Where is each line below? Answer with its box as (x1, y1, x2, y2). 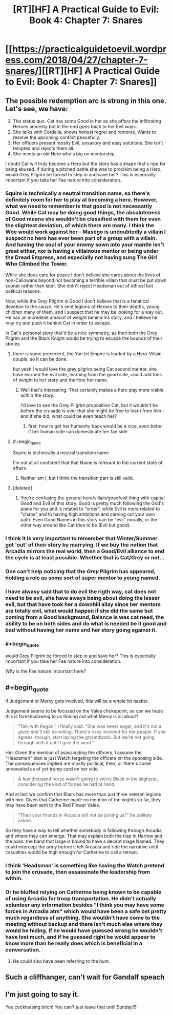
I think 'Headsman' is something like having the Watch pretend (5, 862, 165, 869)
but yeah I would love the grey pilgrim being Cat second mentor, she (12, 366, 157, 372)
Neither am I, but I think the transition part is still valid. (20, 475, 134, 481)
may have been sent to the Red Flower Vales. (5, 802, 101, 808)
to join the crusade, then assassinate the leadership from (5, 868, 150, 876)
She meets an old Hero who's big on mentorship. (12, 151, 116, 157)
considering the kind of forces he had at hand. (17, 781, 116, 787)
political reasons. (5, 288, 41, 294)
